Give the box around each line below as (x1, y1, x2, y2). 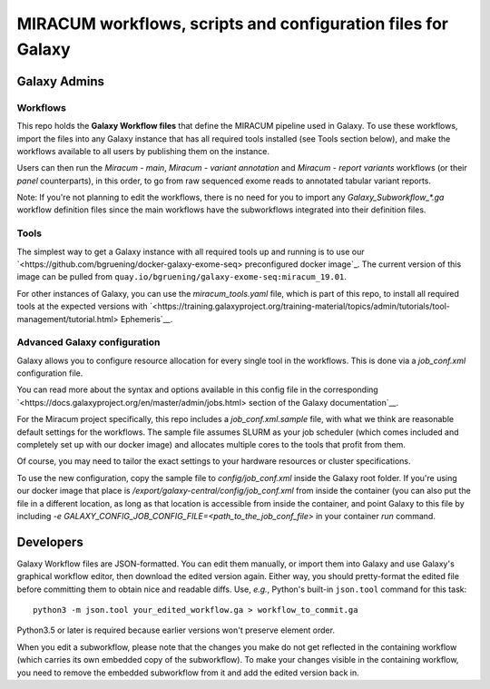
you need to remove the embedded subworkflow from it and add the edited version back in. (16, 667, 359, 678)
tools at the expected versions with (16, 300, 149, 312)
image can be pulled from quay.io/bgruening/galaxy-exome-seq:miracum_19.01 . (16, 271, 347, 282)
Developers (16, 534, 83, 549)
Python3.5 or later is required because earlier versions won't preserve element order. (16, 625, 336, 635)
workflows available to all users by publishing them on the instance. (16, 145, 270, 156)
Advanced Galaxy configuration (16, 336, 161, 349)
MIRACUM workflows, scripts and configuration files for (16, 14, 449, 34)
